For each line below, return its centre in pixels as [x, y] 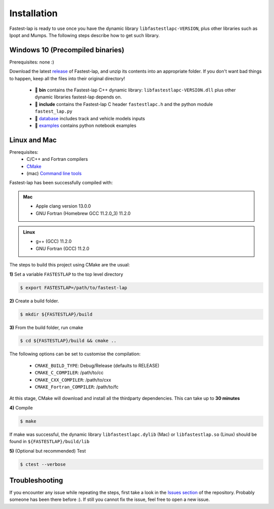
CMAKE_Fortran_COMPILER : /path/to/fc [77, 387]
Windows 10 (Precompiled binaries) [67, 50]
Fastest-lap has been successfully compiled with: [61, 183]
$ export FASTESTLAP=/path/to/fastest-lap [74, 287]
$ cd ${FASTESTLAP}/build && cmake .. [68, 341]
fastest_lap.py [54, 111]
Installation [33, 13]
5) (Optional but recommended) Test [48, 451]
